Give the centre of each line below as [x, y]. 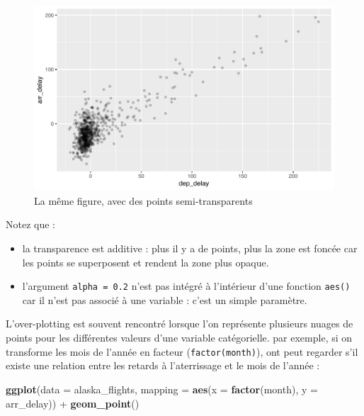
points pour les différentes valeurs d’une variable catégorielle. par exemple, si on [179, 338]
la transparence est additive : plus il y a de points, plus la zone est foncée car [190, 248]
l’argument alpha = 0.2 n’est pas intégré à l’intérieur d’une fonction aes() [186, 286]
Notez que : [30, 224]
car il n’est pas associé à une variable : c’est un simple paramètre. [165, 299]
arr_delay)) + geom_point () [73, 403]
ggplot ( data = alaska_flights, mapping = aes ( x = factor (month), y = [162, 389]
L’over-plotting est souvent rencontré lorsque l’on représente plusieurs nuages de [180, 324]
